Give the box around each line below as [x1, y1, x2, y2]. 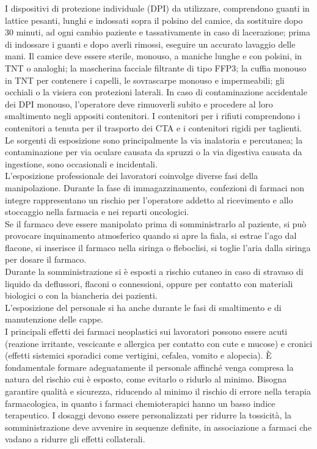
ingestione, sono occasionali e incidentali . [5, 157, 158, 170]
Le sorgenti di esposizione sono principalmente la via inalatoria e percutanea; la [5, 133, 303, 146]
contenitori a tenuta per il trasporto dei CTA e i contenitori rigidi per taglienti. [5, 121, 302, 134]
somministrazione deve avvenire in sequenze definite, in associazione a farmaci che [5, 420, 312, 433]
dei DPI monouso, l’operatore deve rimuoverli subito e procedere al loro [5, 97, 273, 110]
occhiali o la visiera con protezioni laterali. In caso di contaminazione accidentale [5, 86, 307, 98]
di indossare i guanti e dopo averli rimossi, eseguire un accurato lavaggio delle [5, 37, 296, 50]
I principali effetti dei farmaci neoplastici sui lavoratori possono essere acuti [5, 325, 288, 338]
